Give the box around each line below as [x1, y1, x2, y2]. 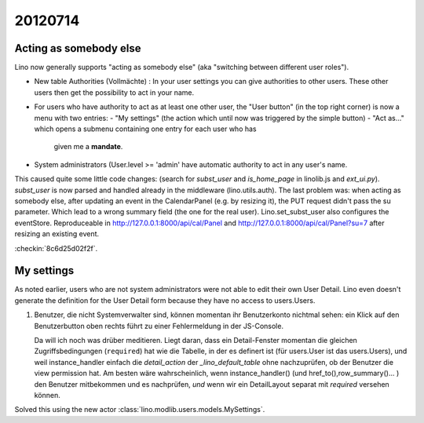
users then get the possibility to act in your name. [34, 87, 195, 97]
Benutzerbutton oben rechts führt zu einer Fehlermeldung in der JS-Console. [34, 321, 284, 330]
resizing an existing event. [14, 229, 100, 239]
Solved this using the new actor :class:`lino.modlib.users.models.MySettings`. [14, 405, 265, 414]
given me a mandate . [53, 142, 123, 151]
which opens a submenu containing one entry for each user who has [34, 124, 257, 133]
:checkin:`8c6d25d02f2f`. [14, 243, 98, 253]
